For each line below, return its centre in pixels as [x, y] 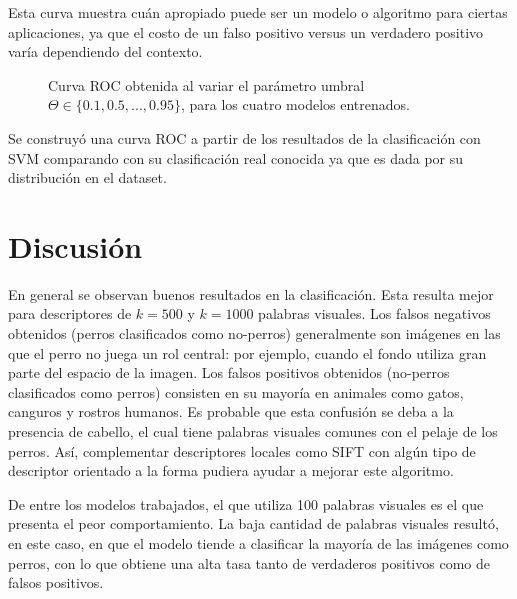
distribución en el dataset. [87, 177]
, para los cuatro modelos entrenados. [295, 104]
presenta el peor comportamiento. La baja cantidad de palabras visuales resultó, [253, 523]
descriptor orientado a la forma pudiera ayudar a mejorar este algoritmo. [231, 470]
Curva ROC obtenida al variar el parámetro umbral [206, 84]
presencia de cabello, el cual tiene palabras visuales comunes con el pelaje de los [253, 431]
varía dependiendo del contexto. [105, 51]
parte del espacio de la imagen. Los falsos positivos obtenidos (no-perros [229, 372]
